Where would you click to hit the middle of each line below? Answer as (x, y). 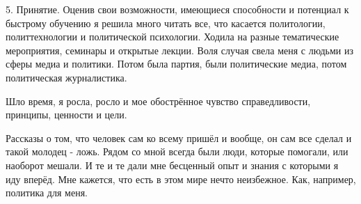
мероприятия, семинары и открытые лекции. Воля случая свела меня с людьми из (179, 50)
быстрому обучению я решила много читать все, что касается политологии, (166, 23)
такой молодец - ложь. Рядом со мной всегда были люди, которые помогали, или (177, 151)
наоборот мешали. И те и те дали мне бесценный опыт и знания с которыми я (172, 165)
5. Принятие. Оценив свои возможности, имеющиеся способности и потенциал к (177, 9)
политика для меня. (47, 193)
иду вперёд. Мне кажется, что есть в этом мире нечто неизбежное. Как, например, (181, 179)
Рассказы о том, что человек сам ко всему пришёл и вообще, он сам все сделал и (179, 138)
